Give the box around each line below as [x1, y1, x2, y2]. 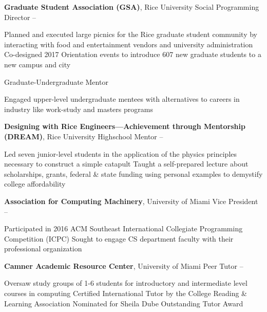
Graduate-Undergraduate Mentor [4, 76, 108, 87]
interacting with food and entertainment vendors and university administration [4, 39, 253, 49]
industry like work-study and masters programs [4, 103, 153, 114]
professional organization [4, 243, 82, 254]
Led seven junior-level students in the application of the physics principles [4, 148, 237, 159]
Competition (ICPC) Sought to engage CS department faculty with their [4, 233, 234, 244]
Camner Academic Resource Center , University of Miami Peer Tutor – [4, 260, 243, 271]
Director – [4, 11, 36, 22]
